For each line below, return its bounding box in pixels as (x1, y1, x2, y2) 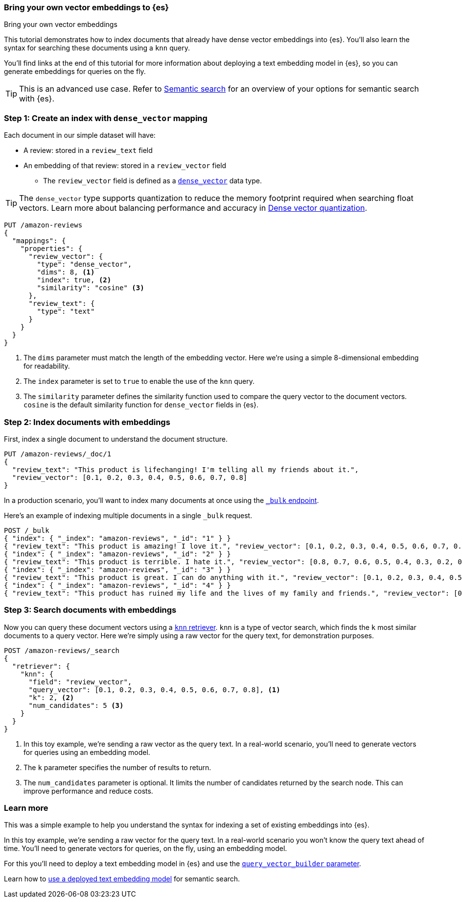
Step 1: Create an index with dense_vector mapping (4, 113, 208, 123)
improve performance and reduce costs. (23, 786, 153, 795)
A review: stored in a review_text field (23, 146, 153, 155)
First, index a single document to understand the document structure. (4, 434, 228, 443)
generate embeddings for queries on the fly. (4, 67, 146, 76)
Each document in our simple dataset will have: (4, 131, 156, 140)
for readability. (23, 362, 70, 371)
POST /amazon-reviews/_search (4, 646, 120, 654)
